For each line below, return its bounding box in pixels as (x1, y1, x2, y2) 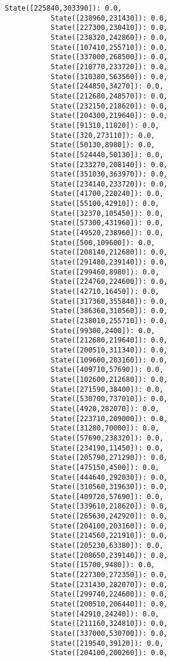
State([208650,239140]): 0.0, (50, 551, 168, 560)
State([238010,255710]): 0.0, (50, 317, 168, 325)
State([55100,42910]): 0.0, (50, 199, 159, 208)
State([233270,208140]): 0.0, (50, 160, 168, 169)
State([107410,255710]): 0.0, (50, 43, 168, 52)
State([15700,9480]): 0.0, (50, 561, 155, 570)
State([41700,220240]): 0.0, (50, 189, 164, 198)
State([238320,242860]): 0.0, (50, 33, 168, 42)
